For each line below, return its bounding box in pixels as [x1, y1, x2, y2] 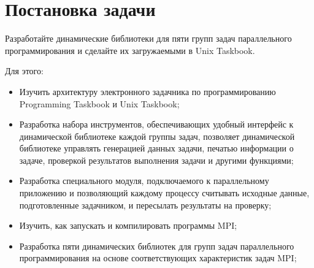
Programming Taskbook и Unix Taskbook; [19, 97, 180, 110]
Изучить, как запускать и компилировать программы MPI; [19, 219, 237, 232]
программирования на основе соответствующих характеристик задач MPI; [19, 251, 297, 264]
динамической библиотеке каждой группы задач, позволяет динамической [19, 129, 295, 142]
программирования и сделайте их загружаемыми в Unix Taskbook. [5, 44, 255, 56]
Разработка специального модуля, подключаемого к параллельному [19, 174, 269, 187]
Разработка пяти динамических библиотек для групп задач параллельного [19, 239, 294, 252]
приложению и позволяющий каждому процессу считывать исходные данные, [19, 186, 310, 199]
